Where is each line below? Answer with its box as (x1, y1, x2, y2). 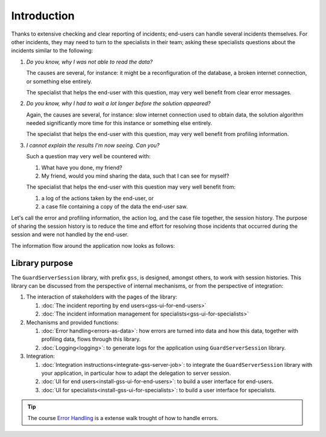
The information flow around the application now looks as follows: (11, 242, 175, 249)
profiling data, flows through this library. (41, 335, 141, 343)
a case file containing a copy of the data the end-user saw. (41, 203, 188, 210)
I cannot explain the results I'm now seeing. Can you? (26, 141, 160, 149)
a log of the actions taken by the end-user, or (41, 194, 154, 202)
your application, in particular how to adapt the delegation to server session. (41, 369, 231, 377)
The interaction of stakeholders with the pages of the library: (26, 293, 177, 300)
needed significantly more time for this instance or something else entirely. (26, 120, 213, 127)
